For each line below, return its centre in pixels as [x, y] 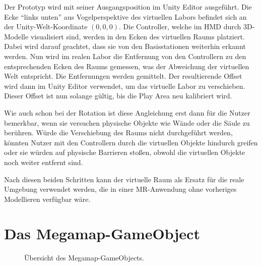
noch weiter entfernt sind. [44, 162]
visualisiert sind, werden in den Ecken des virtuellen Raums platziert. [138, 36]
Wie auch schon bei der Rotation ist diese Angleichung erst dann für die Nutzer [127, 112]
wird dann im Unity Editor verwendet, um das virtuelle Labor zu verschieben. [125, 86]
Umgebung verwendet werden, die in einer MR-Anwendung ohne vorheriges [120, 189]
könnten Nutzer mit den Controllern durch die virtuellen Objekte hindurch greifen [131, 142]
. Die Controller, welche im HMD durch [180, 26]
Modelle [16, 36]
